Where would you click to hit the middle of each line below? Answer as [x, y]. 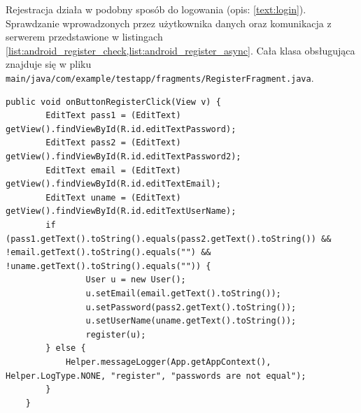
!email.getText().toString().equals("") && [108, 253]
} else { [66, 348]
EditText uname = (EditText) [113, 197]
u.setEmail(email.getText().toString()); [183, 293]
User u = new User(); [136, 280]
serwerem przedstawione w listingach [84, 37]
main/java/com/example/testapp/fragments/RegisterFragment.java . [160, 77]
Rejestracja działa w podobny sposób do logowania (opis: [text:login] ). [156, 9]
